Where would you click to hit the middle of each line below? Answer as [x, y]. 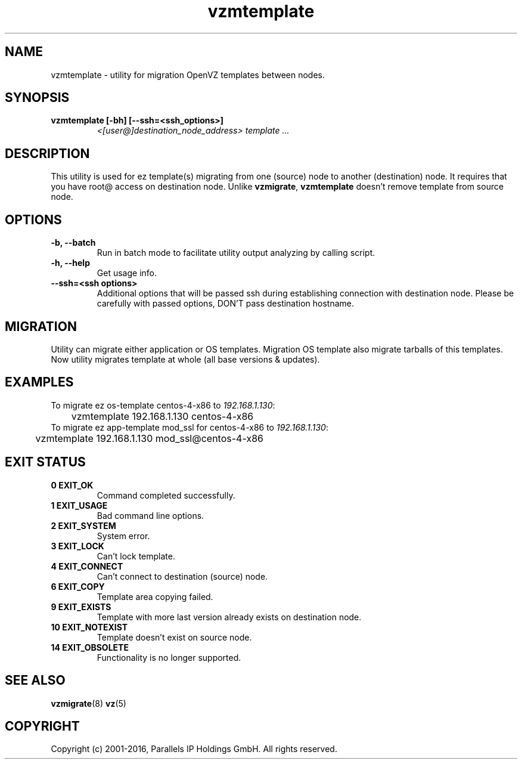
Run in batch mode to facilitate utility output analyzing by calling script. [236, 253]
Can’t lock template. [136, 556]
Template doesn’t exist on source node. [174, 637]
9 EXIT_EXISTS [81, 607]
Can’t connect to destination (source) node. [182, 576]
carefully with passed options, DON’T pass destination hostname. [226, 304]
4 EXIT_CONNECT [87, 566]
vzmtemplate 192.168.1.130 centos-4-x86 [162, 416]
